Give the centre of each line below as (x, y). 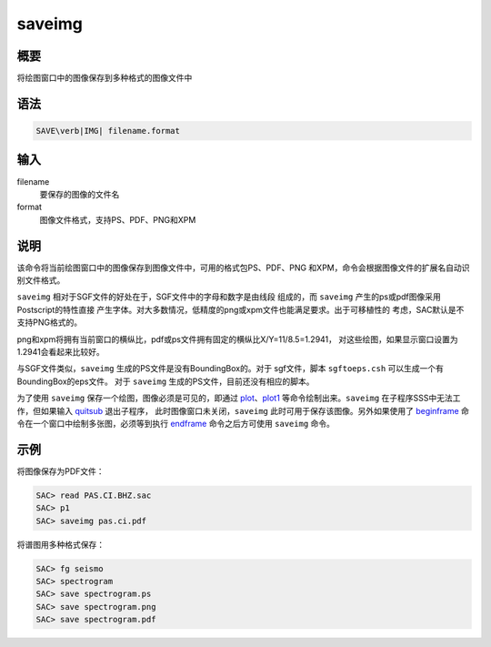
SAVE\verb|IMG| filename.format (108, 131)
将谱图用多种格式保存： (60, 544)
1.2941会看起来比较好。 (60, 351)
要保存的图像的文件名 (80, 194)
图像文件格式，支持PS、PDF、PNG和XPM (118, 219)
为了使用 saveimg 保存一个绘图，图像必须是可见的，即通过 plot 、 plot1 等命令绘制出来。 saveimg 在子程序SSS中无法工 (239, 398)
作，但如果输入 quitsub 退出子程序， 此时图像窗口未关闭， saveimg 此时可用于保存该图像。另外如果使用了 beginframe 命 (243, 410)
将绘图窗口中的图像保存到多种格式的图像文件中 (105, 78)
